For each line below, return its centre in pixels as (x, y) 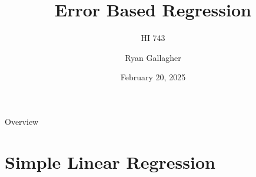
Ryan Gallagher (153, 57)
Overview (22, 121)
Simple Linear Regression (110, 161)
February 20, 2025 (153, 77)
